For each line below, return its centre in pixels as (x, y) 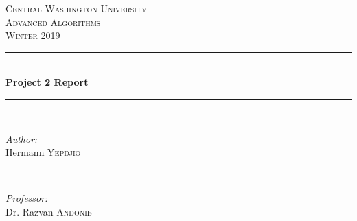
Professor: (27, 198)
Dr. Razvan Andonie (49, 211)
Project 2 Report (47, 82)
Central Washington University (76, 8)
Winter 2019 (33, 35)
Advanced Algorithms (53, 22)
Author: (22, 138)
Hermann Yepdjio (43, 152)
